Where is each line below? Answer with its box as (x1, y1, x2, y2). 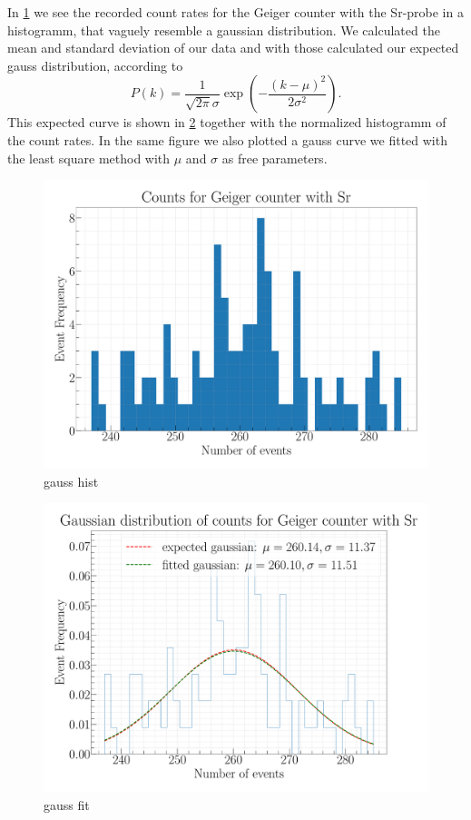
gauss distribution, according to (7, 55, 183, 74)
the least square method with (7, 148, 171, 167)
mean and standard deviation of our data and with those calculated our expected (7, 38, 459, 57)
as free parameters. (221, 148, 328, 167)
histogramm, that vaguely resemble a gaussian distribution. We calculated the (7, 20, 440, 39)
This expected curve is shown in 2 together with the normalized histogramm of (7, 113, 446, 132)
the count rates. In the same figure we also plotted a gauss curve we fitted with (7, 130, 447, 149)
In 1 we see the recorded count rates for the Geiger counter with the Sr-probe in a (7, 3, 464, 21)
